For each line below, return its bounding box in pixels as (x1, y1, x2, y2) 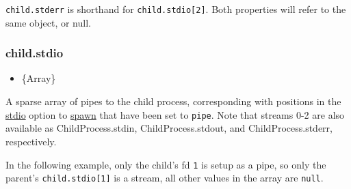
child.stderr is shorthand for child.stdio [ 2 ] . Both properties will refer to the (5, 2, 346, 16)
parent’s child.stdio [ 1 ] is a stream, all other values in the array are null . (5, 171, 324, 185)
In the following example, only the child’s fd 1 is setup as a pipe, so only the (5, 157, 326, 171)
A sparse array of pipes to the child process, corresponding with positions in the (5, 94, 341, 108)
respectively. (5, 134, 57, 148)
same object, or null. (5, 15, 91, 29)
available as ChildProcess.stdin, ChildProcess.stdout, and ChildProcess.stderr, (5, 121, 333, 135)
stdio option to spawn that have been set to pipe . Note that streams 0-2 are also (5, 107, 345, 121)
